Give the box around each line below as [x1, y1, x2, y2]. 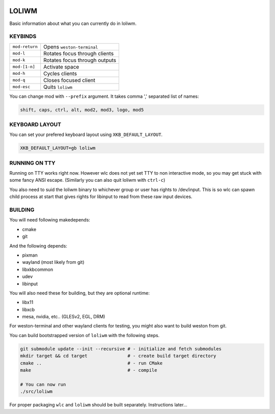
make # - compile [20, 367, 157, 373]
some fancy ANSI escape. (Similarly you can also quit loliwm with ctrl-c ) [9, 177, 166, 183]
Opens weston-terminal [43, 43, 98, 50]
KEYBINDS [9, 33, 37, 40]
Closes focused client [43, 76, 95, 84]
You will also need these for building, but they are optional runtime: [9, 290, 150, 296]
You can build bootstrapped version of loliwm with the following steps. [9, 332, 160, 338]
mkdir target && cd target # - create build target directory [20, 353, 216, 359]
